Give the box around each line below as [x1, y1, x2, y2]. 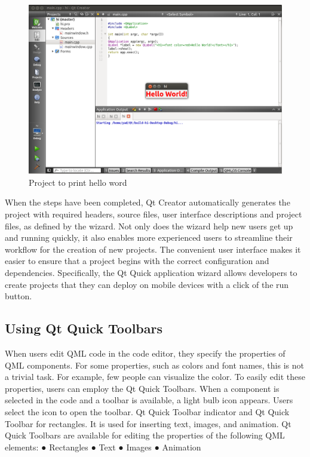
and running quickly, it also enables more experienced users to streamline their [5, 231, 293, 244]
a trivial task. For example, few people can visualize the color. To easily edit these [5, 370, 306, 383]
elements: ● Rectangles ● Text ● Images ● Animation [5, 440, 201, 453]
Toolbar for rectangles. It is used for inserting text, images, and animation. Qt [5, 417, 291, 430]
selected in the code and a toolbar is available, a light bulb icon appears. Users [5, 394, 293, 406]
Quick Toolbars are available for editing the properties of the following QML [5, 429, 285, 441]
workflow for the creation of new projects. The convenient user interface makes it [5, 243, 301, 255]
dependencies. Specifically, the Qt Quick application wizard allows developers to [5, 266, 297, 278]
